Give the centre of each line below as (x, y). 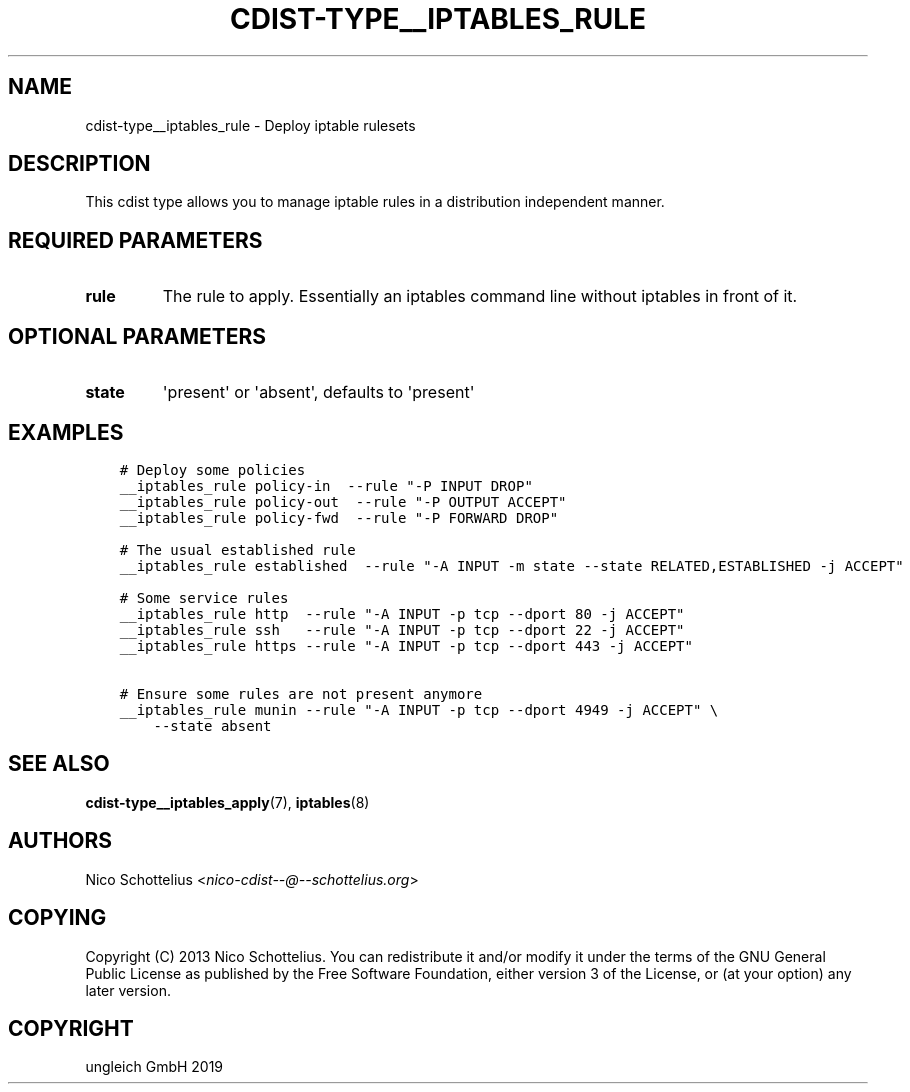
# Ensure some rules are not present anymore (301, 693)
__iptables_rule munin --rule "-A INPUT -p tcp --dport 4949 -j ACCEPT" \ (419, 709)
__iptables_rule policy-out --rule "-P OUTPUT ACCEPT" (343, 501)
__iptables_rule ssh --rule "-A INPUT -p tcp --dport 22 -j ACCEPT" (402, 629)
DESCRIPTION (79, 164)
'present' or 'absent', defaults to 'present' (318, 392)
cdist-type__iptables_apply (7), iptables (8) (227, 802)
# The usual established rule (237, 549)
